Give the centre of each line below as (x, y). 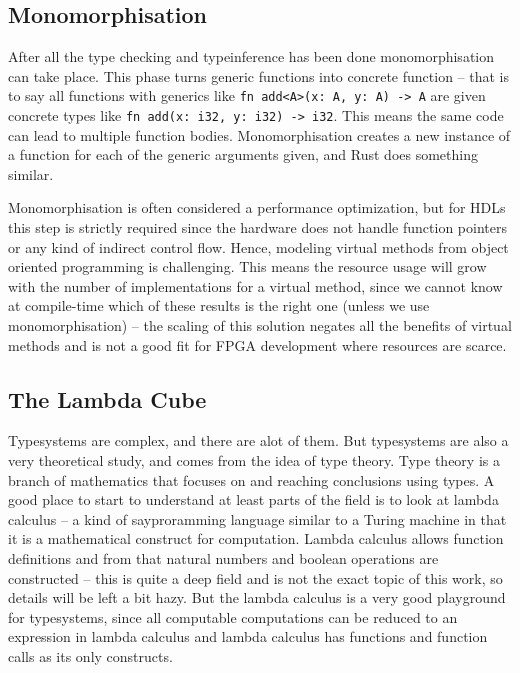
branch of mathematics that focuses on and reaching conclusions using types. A (251, 479)
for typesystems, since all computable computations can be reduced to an (233, 616)
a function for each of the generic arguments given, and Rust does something (243, 154)
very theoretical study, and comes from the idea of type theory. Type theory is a (254, 460)
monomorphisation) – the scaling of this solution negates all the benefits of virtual (260, 325)
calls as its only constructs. (90, 655)
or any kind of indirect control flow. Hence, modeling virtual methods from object (258, 246)
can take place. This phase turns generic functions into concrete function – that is (258, 75)
